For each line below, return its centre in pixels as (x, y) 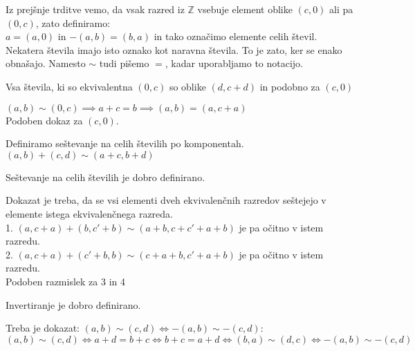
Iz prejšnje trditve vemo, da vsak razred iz (95, 9)
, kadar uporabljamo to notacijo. (234, 63)
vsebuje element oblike (245, 9)
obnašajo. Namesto (46, 63)
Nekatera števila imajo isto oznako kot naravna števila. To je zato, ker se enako (174, 49)
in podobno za (290, 86)
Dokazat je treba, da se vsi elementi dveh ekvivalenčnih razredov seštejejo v (166, 200)
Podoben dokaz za (44, 120)
